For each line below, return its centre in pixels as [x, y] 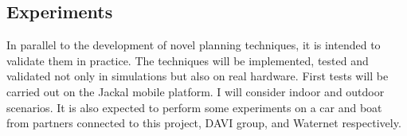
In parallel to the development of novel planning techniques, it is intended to [194, 45]
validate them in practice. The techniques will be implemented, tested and [188, 60]
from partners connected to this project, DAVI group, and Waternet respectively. [204, 123]
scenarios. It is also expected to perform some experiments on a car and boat [194, 107]
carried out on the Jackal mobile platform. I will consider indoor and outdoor [196, 91]
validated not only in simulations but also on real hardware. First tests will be [198, 76]
